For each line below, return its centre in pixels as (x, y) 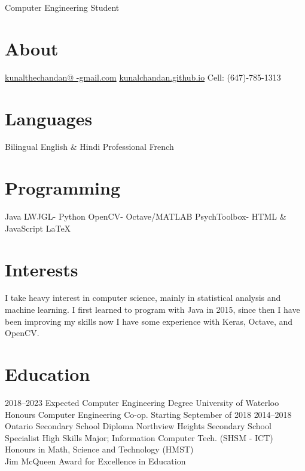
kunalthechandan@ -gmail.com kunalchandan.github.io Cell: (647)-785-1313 (143, 77)
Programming (62, 188)
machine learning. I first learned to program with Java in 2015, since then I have (152, 310)
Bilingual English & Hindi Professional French (89, 147)
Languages (49, 118)
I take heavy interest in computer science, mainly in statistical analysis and (143, 298)
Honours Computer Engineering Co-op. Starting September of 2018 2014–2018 (148, 414)
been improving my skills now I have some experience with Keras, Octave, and (149, 321)
